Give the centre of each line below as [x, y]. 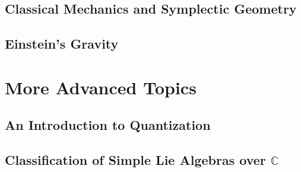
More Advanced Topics [101, 87]
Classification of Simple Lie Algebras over [135, 160]
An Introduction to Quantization [108, 125]
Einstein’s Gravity [62, 44]
